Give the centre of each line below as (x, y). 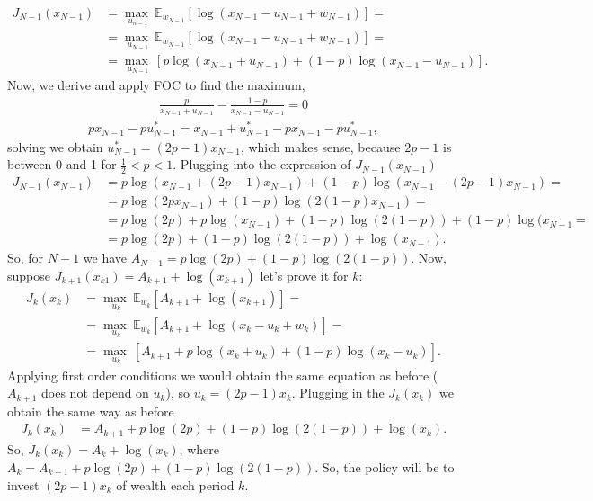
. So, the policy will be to (385, 466)
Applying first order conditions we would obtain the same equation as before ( (223, 375)
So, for (26, 258)
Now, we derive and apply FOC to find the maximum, (156, 84)
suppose (29, 275)
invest (23, 484)
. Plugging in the (338, 393)
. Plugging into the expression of (262, 164)
